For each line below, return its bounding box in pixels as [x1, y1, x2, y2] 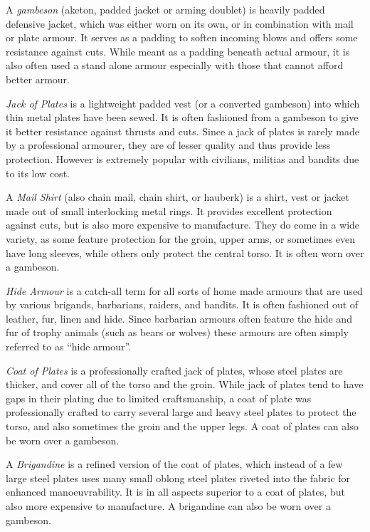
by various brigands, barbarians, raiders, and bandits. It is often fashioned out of [6, 297, 359, 312]
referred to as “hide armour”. [6, 339, 132, 354]
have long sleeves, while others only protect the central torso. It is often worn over [6, 245, 364, 260]
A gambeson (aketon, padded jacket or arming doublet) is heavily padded [6, 2, 325, 16]
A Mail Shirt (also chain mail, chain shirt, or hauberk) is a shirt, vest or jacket [6, 189, 349, 204]
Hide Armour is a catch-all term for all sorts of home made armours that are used [6, 283, 363, 298]
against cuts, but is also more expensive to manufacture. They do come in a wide [6, 217, 360, 232]
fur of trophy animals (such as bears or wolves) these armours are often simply [6, 325, 349, 340]
